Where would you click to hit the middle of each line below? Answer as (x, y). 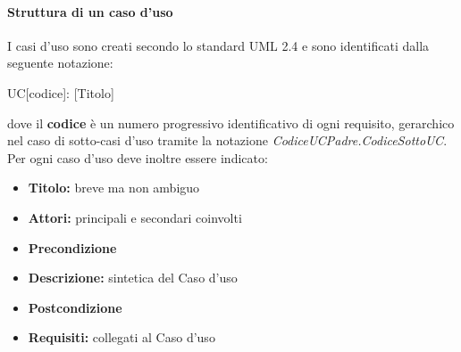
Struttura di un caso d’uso (90, 11)
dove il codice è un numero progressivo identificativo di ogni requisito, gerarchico (231, 123)
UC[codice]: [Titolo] (61, 92)
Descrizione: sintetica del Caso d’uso (133, 278)
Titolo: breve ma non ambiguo (114, 188)
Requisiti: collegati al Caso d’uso (122, 337)
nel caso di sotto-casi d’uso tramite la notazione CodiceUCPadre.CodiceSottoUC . (227, 140)
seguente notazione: (60, 63)
